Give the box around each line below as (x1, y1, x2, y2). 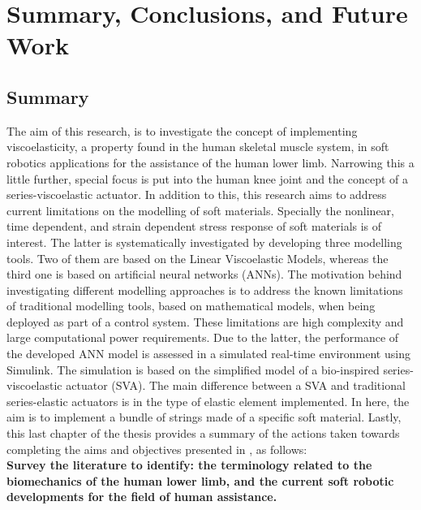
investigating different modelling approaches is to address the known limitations (6, 281, 403, 298)
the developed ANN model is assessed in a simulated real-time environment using (6, 345, 410, 362)
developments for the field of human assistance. (6, 488, 277, 505)
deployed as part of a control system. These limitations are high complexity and (6, 313, 404, 330)
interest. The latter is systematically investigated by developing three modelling (6, 233, 402, 250)
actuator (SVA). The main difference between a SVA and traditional (66, 377, 406, 394)
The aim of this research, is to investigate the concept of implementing (6, 122, 358, 139)
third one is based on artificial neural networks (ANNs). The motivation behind (6, 266, 402, 283)
